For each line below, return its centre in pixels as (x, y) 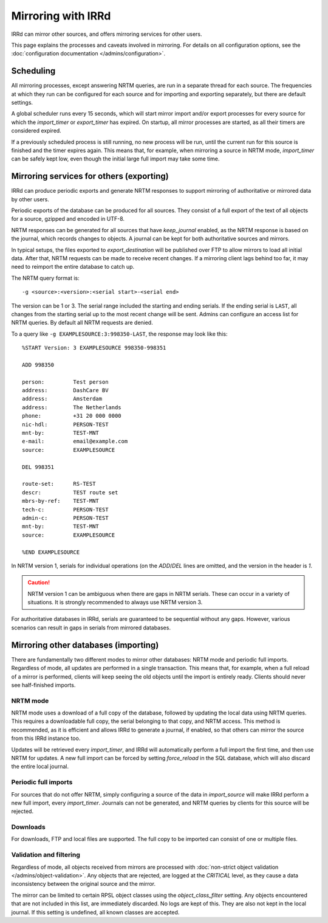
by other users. (30, 199)
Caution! (39, 582)
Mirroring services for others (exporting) (90, 176)
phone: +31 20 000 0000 (72, 416)
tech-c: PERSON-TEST (65, 510)
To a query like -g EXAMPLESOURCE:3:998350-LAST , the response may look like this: (119, 334)
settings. (22, 103)
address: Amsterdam (62, 399)
